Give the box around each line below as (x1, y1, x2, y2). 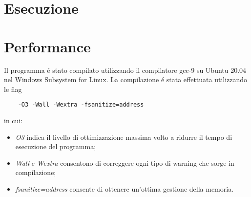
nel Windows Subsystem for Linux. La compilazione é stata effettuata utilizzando (4, 74, 248, 85)
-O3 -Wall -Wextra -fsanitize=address (18, 101, 144, 109)
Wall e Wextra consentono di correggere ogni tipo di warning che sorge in (15, 157, 234, 168)
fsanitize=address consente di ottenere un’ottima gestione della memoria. (15, 183, 234, 194)
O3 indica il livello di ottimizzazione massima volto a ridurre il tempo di (15, 131, 232, 142)
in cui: (4, 115, 23, 125)
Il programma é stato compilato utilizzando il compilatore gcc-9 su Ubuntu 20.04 (4, 65, 247, 75)
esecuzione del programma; (15, 141, 96, 152)
